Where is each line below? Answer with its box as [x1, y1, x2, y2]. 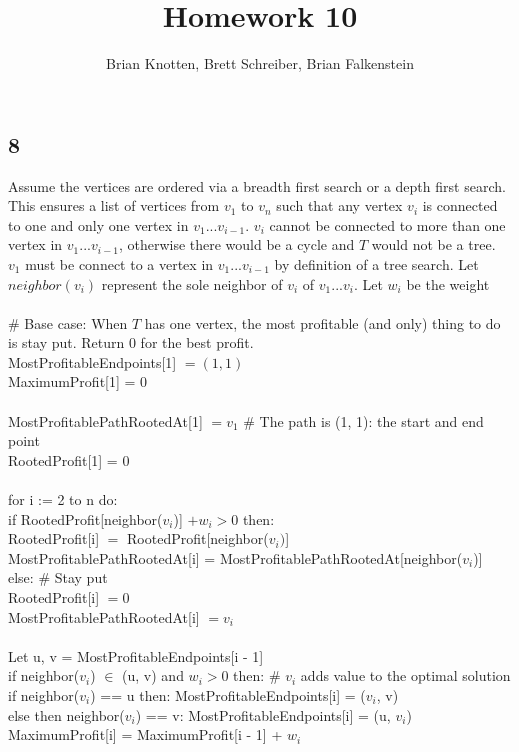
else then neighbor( [8, 704, 125, 725]
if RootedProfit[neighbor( [8, 508, 163, 529]
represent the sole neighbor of [101, 273, 283, 294]
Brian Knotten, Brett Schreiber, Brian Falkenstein [106, 53, 414, 74]
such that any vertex [276, 195, 403, 216]
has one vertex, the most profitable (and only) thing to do [144, 312, 501, 333]
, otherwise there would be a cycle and [118, 234, 355, 255]
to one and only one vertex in [8, 214, 189, 235]
